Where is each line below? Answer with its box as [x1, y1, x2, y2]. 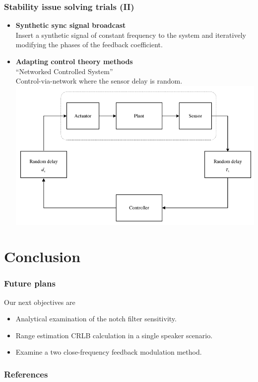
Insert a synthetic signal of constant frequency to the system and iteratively [15, 29, 246, 40]
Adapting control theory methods [15, 56, 133, 66]
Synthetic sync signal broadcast [15, 20, 126, 30]
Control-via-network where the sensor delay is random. [15, 76, 183, 86]
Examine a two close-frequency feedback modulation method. [15, 347, 202, 357]
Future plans [4, 277, 56, 289]
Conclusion [4, 246, 81, 267]
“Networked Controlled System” [15, 66, 113, 76]
